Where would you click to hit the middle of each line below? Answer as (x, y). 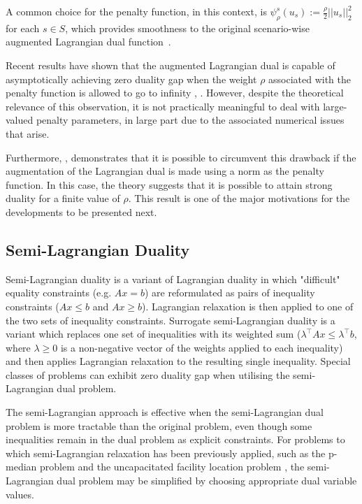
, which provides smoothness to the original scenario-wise (187, 28)
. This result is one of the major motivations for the (239, 198)
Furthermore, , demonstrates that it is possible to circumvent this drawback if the (181, 157)
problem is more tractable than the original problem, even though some (159, 425)
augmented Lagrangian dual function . (88, 42)
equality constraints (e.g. (59, 293)
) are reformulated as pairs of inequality (230, 293)
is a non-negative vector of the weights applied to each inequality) (202, 347)
